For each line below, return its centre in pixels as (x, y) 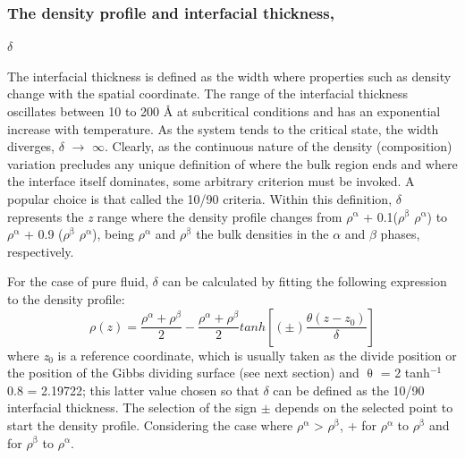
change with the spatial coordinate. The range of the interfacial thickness (207, 93)
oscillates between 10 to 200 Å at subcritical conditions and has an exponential (224, 111)
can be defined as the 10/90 (349, 390)
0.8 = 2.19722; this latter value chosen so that (133, 390)
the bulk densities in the (262, 234)
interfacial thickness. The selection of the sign (132, 407)
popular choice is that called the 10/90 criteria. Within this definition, (200, 198)
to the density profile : (66, 298)
